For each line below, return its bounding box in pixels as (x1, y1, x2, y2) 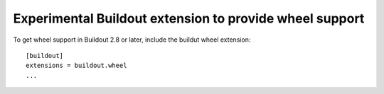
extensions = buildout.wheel (26, 61, 127, 70)
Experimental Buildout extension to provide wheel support (13, 11, 365, 26)
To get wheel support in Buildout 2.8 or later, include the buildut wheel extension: (13, 35, 251, 44)
